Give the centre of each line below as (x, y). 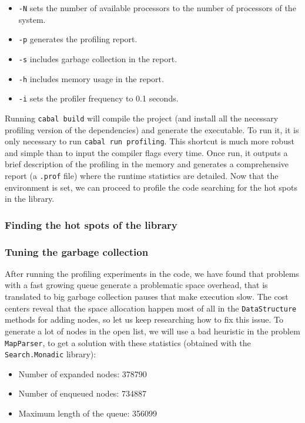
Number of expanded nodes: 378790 (83, 373)
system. (32, 19)
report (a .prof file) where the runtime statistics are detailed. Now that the (142, 175)
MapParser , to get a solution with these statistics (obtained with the (128, 342)
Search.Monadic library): (51, 354)
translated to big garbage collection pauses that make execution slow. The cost (147, 297)
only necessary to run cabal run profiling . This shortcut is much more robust (150, 141)
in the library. (30, 199)
